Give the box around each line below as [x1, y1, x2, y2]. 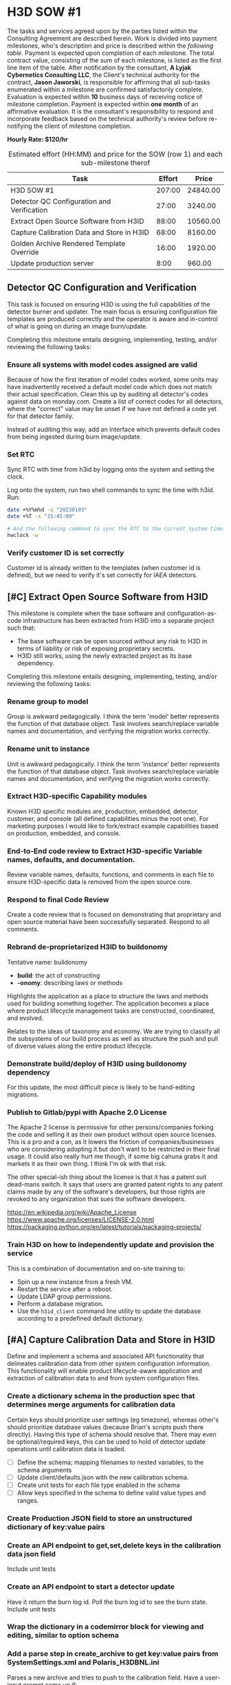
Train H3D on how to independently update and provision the [7, 1240, 214, 1250]
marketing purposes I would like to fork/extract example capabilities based [7, 822, 219, 830]
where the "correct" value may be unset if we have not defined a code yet [7, 405, 217, 413]
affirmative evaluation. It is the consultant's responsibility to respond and [7, 107, 213, 115]
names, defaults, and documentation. [7, 855, 135, 864]
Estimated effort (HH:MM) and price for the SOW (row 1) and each [8, 149, 223, 159]
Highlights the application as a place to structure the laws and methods [7, 991, 208, 1000]
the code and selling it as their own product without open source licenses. [7, 1130, 217, 1138]
